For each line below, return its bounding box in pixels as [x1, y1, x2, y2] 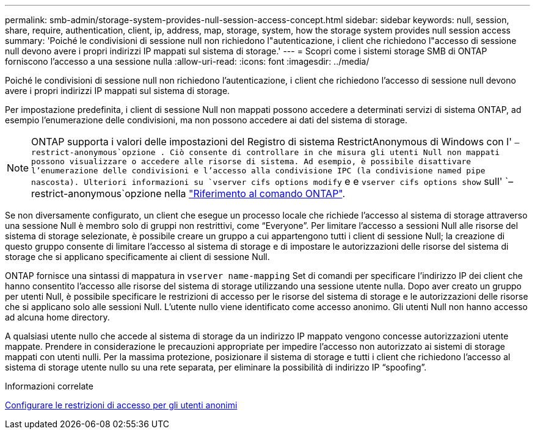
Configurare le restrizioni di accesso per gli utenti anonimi [5, 400, 238, 410]
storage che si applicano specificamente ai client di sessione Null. [5, 251, 270, 262]
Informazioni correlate [5, 381, 93, 391]
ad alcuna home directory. [5, 312, 110, 322]
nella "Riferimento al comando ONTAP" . [164, 187, 346, 200]
